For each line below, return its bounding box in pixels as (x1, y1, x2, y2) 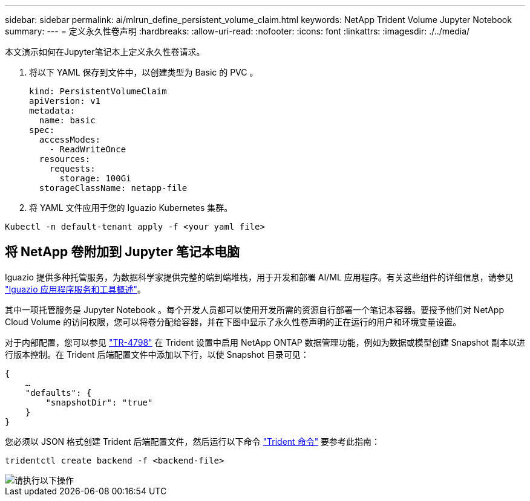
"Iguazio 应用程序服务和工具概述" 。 (5, 283, 146, 294)
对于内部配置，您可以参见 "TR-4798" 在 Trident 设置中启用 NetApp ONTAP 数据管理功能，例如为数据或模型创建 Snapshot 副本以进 (5, 337, 525, 347)
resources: (39, 154, 91, 164)
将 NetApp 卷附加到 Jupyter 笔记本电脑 (5, 244, 240, 260)
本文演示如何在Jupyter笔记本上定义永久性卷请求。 (5, 47, 205, 57)
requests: (49, 164, 96, 173)
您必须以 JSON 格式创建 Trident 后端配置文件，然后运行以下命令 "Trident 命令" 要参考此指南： (5, 436, 381, 447)
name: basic (39, 115, 96, 125)
